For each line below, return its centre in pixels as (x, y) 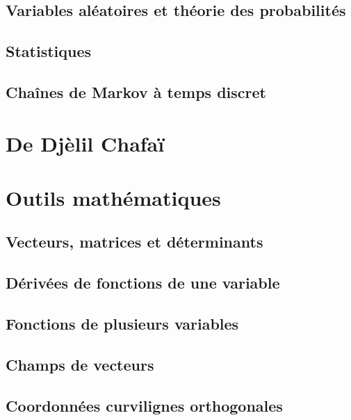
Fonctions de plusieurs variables (122, 324)
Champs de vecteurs (80, 364)
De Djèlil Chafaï (85, 143)
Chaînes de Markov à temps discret (136, 91)
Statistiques (49, 51)
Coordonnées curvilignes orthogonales (144, 405)
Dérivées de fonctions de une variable (143, 283)
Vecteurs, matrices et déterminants (134, 242)
